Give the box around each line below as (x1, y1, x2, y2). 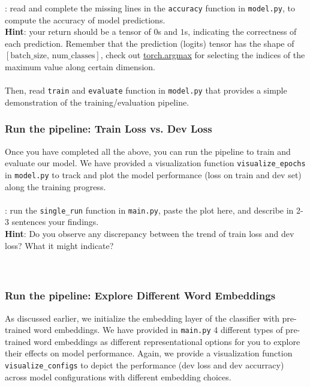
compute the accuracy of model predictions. (5, 13, 165, 26)
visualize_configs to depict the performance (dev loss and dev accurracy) (5, 359, 284, 371)
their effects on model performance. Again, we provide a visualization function (5, 347, 293, 359)
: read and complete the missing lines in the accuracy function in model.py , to (5, 2, 295, 14)
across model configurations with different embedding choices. (5, 370, 231, 383)
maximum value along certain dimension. (5, 61, 155, 73)
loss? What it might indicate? (5, 239, 114, 251)
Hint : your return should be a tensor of (5, 25, 151, 38)
